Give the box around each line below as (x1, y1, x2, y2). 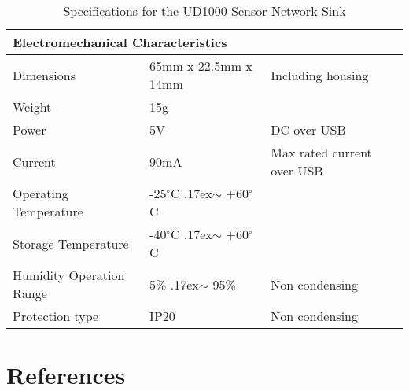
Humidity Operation (13, 266, 125, 284)
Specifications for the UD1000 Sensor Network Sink (63, 2, 346, 20)
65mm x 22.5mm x (149, 57, 252, 75)
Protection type (13, 307, 99, 325)
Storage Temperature (13, 234, 129, 253)
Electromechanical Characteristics (13, 33, 227, 51)
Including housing (271, 65, 369, 84)
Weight (13, 98, 52, 116)
